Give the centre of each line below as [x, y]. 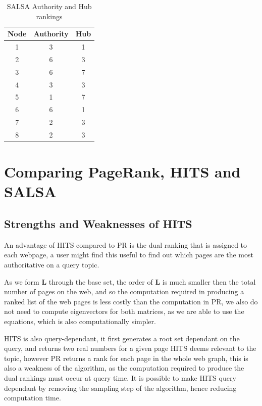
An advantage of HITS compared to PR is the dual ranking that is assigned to [126, 244]
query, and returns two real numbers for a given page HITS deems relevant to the [130, 348]
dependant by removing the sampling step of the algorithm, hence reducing [120, 388]
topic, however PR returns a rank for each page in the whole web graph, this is [126, 358]
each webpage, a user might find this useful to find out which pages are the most [129, 255]
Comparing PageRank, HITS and [122, 172]
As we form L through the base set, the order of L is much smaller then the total [130, 281]
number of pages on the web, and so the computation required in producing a [124, 291]
